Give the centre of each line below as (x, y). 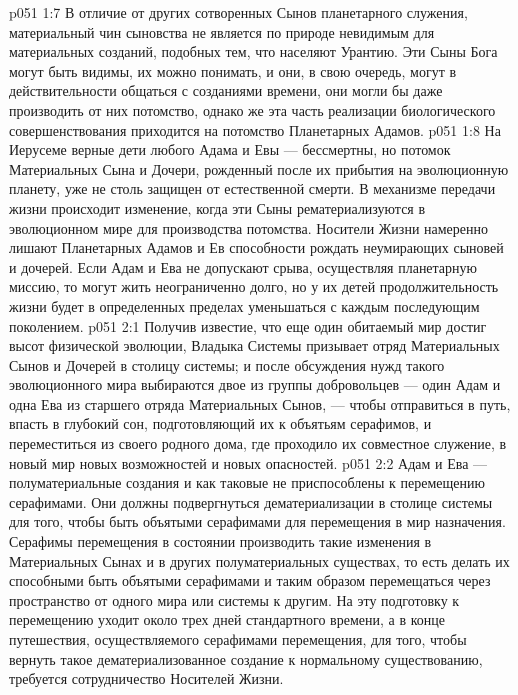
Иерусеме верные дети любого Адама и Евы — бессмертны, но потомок (230, 149)
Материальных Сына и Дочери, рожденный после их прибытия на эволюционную (259, 168)
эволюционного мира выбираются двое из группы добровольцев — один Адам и (255, 384)
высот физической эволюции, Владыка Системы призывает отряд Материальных (254, 345)
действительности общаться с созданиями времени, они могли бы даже (226, 90)
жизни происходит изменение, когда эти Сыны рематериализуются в (217, 207)
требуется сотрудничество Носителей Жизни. (146, 678)
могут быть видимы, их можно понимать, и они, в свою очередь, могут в (233, 70)
